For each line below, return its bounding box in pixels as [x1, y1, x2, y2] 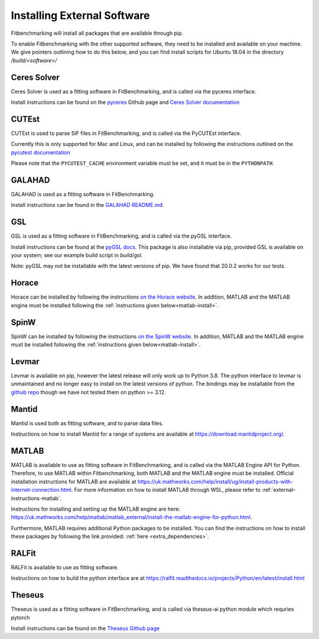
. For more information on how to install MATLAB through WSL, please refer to [71, 486, 261, 494]
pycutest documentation [11, 148, 70, 156]
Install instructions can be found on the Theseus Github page [11, 625, 159, 632]
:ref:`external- [262, 486, 296, 494]
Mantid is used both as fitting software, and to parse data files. [11, 420, 164, 427]
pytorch [11, 614, 30, 621]
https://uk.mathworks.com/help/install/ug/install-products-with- [137, 478, 294, 485]
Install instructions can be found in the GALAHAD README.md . [11, 202, 165, 209]
